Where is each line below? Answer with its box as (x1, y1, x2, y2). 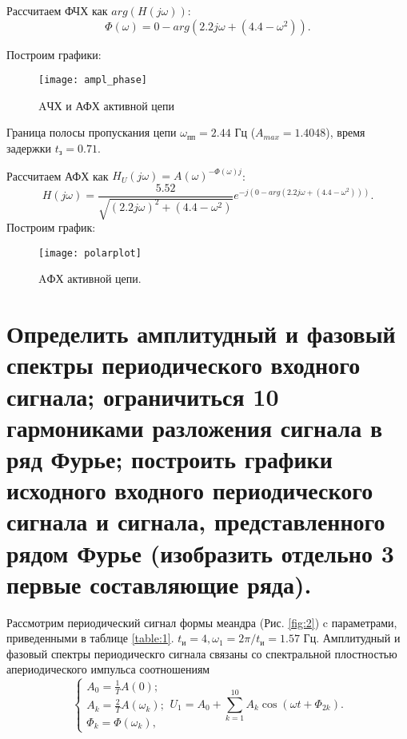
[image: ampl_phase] (38, 74, 148, 86)
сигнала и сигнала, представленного (6, 505, 385, 538)
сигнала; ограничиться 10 (6, 379, 279, 412)
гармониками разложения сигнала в (6, 411, 383, 443)
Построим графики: (6, 46, 102, 62)
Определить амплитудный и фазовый (6, 317, 396, 350)
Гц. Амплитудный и (303, 630, 401, 646)
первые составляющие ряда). (6, 567, 312, 600)
